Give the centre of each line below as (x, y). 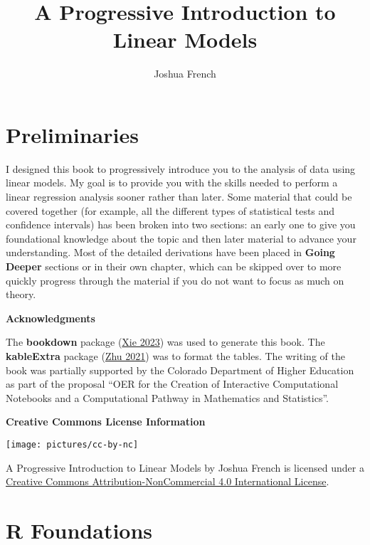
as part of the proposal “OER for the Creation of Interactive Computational (172, 384)
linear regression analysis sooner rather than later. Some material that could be (179, 197)
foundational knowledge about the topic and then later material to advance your (181, 238)
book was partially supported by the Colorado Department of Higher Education (180, 370)
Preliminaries (72, 134)
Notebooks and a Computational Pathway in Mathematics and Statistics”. (167, 397)
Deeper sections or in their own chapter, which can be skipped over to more (174, 266)
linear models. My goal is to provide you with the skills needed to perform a (172, 182)
